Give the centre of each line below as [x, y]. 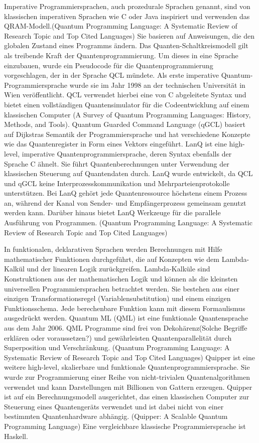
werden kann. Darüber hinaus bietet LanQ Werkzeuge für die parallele [112, 212]
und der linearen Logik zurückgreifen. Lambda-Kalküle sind [118, 269]
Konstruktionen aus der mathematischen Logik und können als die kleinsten [121, 279]
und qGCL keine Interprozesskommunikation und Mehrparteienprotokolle [117, 183]
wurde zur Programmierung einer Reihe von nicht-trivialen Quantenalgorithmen [127, 377]
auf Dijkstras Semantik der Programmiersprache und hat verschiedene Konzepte [127, 134]
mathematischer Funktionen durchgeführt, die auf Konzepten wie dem [112, 259]
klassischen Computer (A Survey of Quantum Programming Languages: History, [127, 114]
